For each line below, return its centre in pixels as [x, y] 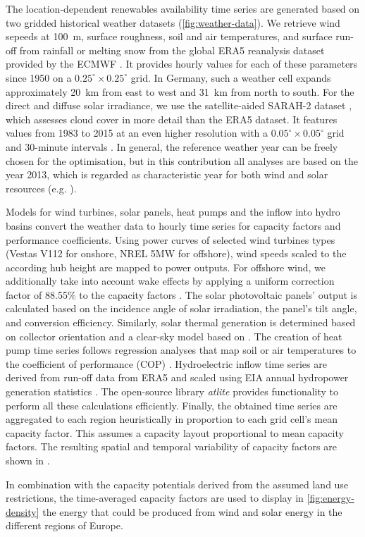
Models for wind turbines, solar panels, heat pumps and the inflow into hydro [173, 212]
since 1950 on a [39, 77]
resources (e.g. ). [41, 188]
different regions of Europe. [64, 525]
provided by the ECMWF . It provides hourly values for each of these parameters [182, 64]
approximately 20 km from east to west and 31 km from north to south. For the [180, 91]
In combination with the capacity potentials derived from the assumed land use [177, 484]
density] [23, 511]
